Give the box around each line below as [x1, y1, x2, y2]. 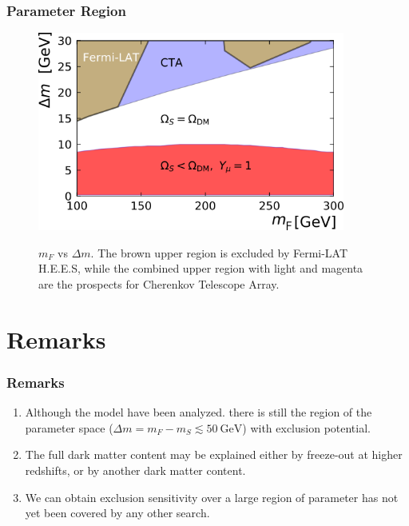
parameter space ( [25, 419, 113, 436]
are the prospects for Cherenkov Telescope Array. [38, 275, 280, 292]
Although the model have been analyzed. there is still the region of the [25, 404, 372, 420]
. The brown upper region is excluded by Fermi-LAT [90, 244, 348, 261]
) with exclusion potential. [242, 419, 371, 436]
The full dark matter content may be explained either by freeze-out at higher [25, 446, 403, 463]
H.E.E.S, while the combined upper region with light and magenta [38, 260, 363, 277]
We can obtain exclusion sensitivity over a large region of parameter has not [25, 488, 399, 505]
